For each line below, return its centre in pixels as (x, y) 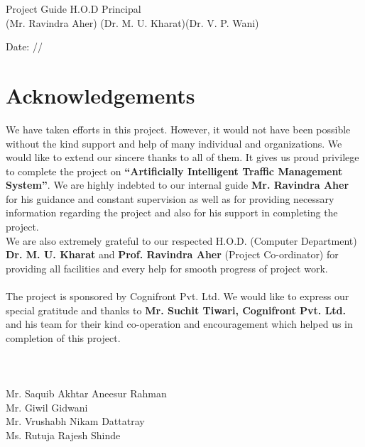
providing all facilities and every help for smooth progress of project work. (167, 268)
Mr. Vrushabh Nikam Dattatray (75, 421)
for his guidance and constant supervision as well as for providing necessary (170, 198)
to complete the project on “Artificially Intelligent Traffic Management (174, 171)
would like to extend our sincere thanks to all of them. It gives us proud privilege (182, 157)
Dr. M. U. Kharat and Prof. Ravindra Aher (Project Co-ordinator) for (172, 254)
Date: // (24, 46)
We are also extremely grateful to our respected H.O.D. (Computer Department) (181, 240)
